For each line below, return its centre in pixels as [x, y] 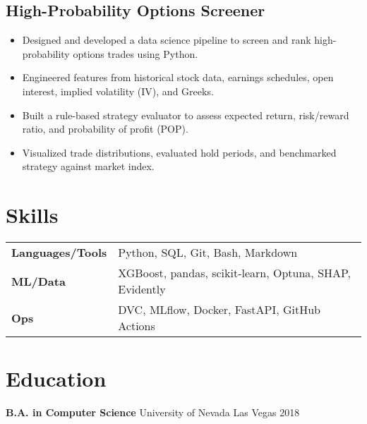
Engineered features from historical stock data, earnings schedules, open [178, 77]
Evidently [142, 289]
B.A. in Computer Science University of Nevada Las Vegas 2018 [153, 412]
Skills [32, 215]
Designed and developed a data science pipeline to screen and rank [167, 40]
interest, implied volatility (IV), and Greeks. [118, 91]
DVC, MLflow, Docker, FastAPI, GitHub [219, 310]
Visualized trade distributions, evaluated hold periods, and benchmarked [179, 152]
